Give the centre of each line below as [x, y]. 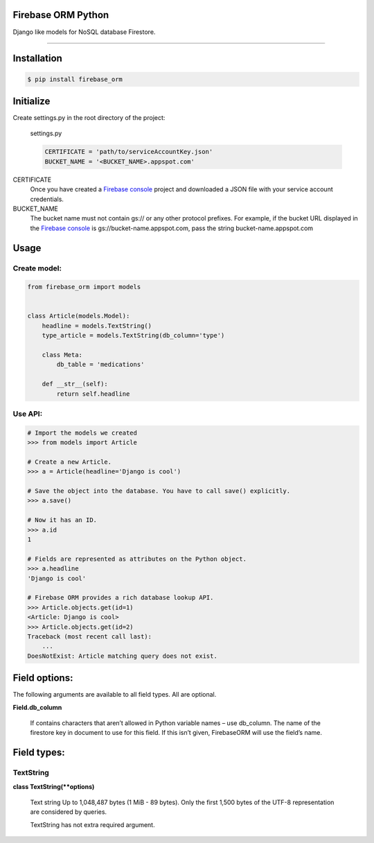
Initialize [32, 101]
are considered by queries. [69, 812]
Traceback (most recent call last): [90, 636]
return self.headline [93, 394]
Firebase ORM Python [61, 15]
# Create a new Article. [70, 462]
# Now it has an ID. [62, 520]
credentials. [47, 199]
